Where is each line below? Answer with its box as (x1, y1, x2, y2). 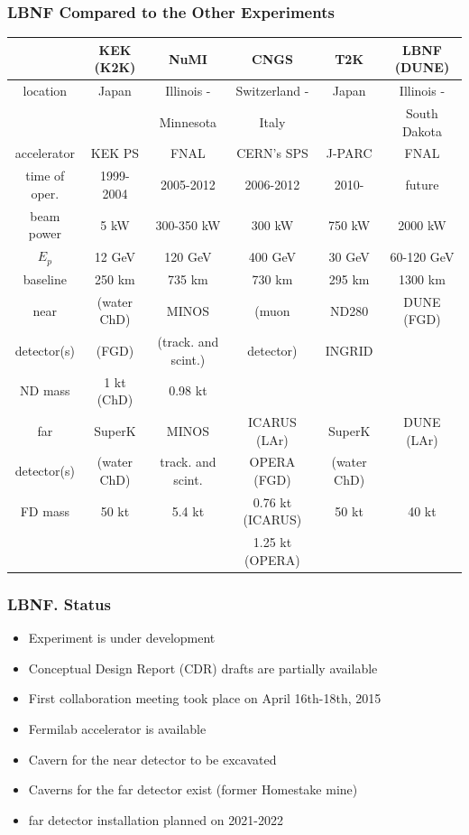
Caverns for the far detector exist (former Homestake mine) (28, 780, 358, 799)
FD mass (20, 501, 69, 520)
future (405, 175, 439, 194)
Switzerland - (235, 81, 309, 100)
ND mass (20, 381, 70, 400)
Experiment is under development (28, 628, 216, 647)
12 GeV (94, 246, 136, 265)
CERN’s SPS (236, 144, 308, 162)
